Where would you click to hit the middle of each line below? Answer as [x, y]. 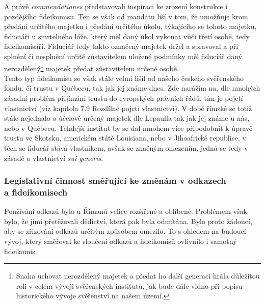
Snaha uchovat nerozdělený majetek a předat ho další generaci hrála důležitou [138, 276]
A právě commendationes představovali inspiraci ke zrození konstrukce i [116, 6]
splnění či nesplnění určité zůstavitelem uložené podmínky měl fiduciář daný [123, 56]
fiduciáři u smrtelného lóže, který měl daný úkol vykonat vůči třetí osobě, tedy [127, 36]
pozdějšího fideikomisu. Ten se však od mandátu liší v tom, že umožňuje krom [126, 16]
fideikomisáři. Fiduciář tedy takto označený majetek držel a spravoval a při [121, 46]
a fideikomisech [36, 192]
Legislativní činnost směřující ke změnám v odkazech [115, 181]
